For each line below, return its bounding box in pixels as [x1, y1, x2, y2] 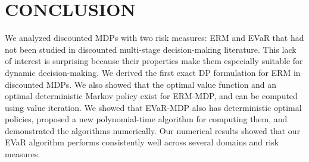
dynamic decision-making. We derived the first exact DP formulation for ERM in [5, 66, 301, 78]
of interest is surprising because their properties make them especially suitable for [5, 55, 303, 67]
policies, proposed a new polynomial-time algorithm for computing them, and [5, 113, 288, 125]
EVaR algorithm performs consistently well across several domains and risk [5, 136, 279, 148]
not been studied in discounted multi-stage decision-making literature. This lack [5, 43, 296, 55]
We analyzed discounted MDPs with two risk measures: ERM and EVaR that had [5, 31, 304, 44]
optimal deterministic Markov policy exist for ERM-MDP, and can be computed [5, 90, 298, 102]
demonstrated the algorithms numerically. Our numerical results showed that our [5, 124, 301, 136]
